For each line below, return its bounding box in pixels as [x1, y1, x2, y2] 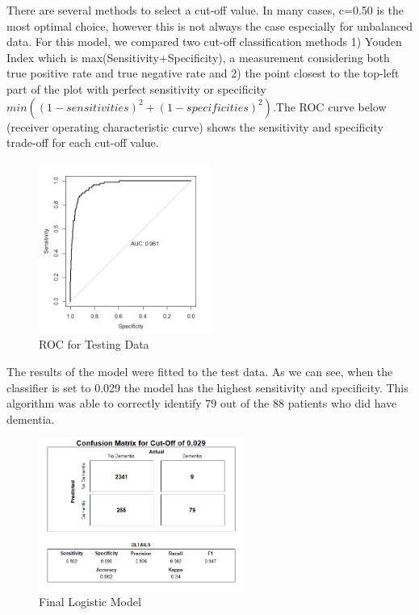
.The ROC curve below [272, 98, 387, 115]
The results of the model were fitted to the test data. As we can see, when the [6, 362, 393, 379]
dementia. [6, 410, 55, 427]
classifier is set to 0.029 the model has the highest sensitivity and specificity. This [6, 379, 409, 395]
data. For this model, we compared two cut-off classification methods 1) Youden [6, 33, 402, 50]
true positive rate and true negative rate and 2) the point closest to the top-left [6, 65, 400, 82]
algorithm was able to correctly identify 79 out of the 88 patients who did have [6, 395, 397, 412]
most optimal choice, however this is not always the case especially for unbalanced [6, 17, 413, 34]
